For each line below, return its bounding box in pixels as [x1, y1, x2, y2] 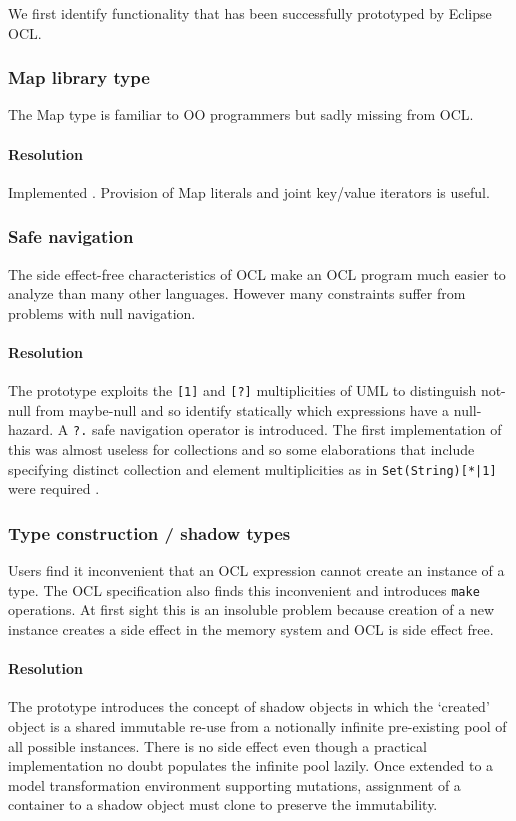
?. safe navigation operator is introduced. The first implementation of [73, 419, 502, 440]
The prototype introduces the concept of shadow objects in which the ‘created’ [8, 696, 490, 717]
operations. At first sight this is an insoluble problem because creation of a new [8, 599, 495, 620]
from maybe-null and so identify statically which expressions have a [35, 399, 450, 420]
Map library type [8, 65, 150, 90]
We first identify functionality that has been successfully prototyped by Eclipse [8, 3, 492, 23]
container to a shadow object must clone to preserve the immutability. [8, 794, 438, 815]
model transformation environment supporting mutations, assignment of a [8, 774, 461, 795]
